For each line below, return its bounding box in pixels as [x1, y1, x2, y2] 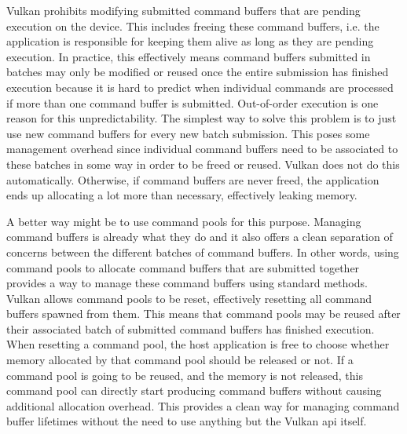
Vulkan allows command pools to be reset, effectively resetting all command [6, 290, 372, 306]
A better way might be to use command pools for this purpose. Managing [6, 213, 361, 229]
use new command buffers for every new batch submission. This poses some [6, 125, 370, 141]
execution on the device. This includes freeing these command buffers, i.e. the [6, 17, 379, 34]
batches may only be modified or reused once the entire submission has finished [6, 64, 389, 80]
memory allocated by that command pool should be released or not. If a [6, 352, 354, 368]
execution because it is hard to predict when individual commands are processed [6, 78, 394, 95]
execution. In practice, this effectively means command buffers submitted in [6, 48, 371, 64]
